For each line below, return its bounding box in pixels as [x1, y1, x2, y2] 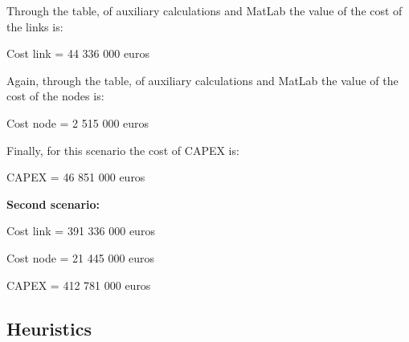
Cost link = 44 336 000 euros [6, 45, 149, 62]
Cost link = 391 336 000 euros [6, 222, 155, 239]
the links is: [6, 18, 63, 35]
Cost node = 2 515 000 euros [6, 114, 149, 131]
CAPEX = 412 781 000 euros [6, 276, 151, 293]
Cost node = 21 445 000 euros [6, 249, 155, 266]
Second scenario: [6, 195, 100, 212]
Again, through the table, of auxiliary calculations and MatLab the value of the [6, 71, 399, 88]
